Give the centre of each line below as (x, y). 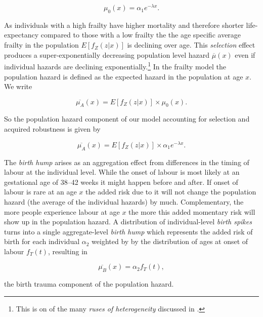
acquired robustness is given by (52, 129)
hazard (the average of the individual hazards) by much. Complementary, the (124, 201)
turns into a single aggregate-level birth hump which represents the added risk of (128, 231)
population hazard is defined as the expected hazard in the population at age (124, 76)
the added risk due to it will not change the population (171, 192)
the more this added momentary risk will (192, 211)
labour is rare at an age (40, 192)
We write (18, 86)
